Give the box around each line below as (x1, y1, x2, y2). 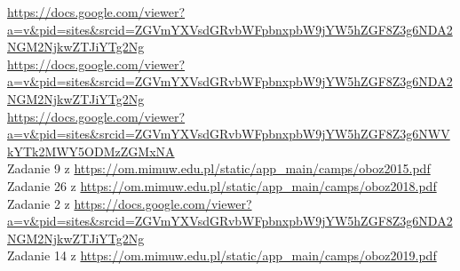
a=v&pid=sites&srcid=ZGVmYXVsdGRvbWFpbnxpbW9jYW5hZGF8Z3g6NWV (7, 124, 450, 143)
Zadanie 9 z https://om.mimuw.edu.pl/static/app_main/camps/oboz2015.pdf (7, 159, 431, 178)
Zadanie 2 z (7, 194, 70, 212)
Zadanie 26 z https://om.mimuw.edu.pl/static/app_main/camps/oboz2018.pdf (7, 176, 437, 195)
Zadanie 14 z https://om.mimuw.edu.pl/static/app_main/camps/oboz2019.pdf (7, 246, 437, 265)
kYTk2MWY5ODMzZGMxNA (7, 141, 175, 160)
